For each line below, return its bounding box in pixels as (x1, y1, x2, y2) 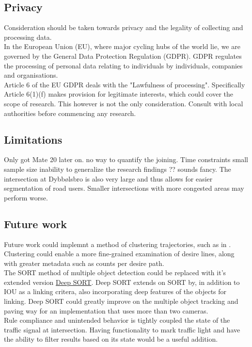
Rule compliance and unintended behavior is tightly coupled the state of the (4, 315, 230, 325)
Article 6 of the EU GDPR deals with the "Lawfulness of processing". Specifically (4, 79, 245, 89)
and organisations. (4, 70, 58, 80)
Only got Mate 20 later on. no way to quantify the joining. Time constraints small (4, 154, 248, 165)
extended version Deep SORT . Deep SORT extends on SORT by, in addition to (4, 277, 240, 287)
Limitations (4, 132, 63, 147)
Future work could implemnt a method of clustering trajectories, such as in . (4, 239, 231, 249)
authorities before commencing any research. (4, 108, 136, 118)
